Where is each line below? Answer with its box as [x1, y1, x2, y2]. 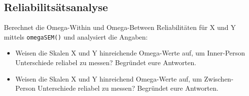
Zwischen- [204, 73, 233, 83]
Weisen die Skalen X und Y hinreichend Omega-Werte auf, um [15, 73, 202, 83]
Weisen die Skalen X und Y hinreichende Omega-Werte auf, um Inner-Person [15, 48, 245, 58]
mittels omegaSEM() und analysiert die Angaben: [4, 31, 148, 41]
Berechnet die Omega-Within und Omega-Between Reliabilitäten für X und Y [4, 22, 236, 32]
